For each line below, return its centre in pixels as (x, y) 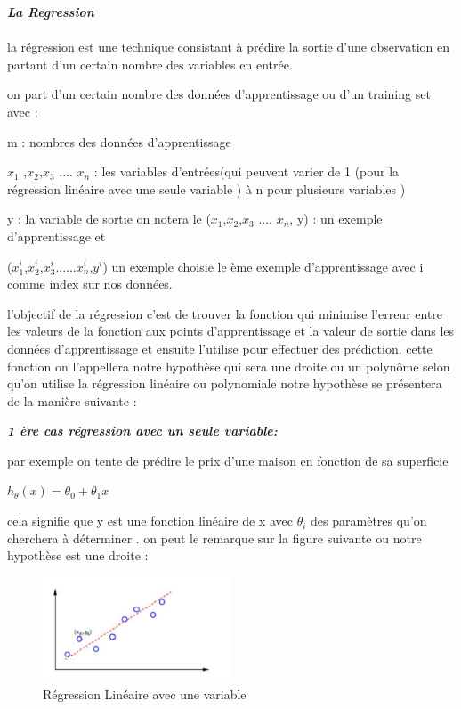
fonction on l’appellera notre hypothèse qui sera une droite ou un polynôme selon (229, 366)
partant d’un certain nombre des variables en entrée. (150, 64)
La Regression (51, 12)
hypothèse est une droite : (78, 555)
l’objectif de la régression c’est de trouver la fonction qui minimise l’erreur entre (225, 313)
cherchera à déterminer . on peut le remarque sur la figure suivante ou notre (214, 538)
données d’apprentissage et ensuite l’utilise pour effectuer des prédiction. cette (220, 348)
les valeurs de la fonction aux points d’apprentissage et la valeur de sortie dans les (231, 331)
